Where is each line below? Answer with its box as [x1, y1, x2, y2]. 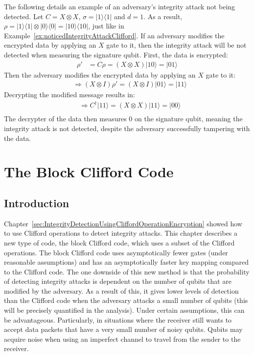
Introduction [4, 195, 69, 210]
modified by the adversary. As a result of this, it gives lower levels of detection [4, 285, 239, 296]
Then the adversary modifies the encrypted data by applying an [4, 69, 196, 80]
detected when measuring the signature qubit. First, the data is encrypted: [4, 49, 228, 59]
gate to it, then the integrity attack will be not [106, 40, 247, 50]
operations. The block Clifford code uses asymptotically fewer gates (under [4, 247, 228, 257]
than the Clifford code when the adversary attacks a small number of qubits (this [4, 295, 248, 305]
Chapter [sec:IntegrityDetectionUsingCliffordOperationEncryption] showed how [4, 218, 242, 228]
